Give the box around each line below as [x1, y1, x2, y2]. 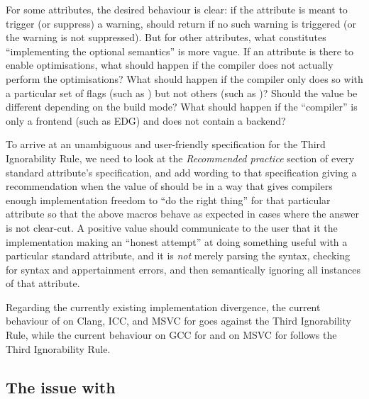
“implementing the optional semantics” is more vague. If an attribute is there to [6, 43, 353, 58]
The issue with [6, 376, 116, 398]
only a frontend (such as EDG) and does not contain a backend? [6, 113, 286, 128]
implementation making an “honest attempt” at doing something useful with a [6, 234, 348, 249]
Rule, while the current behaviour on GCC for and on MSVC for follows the [6, 327, 337, 342]
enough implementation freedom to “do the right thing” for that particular [6, 192, 331, 207]
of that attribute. [6, 276, 80, 291]
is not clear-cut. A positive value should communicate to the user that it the [6, 220, 338, 235]
